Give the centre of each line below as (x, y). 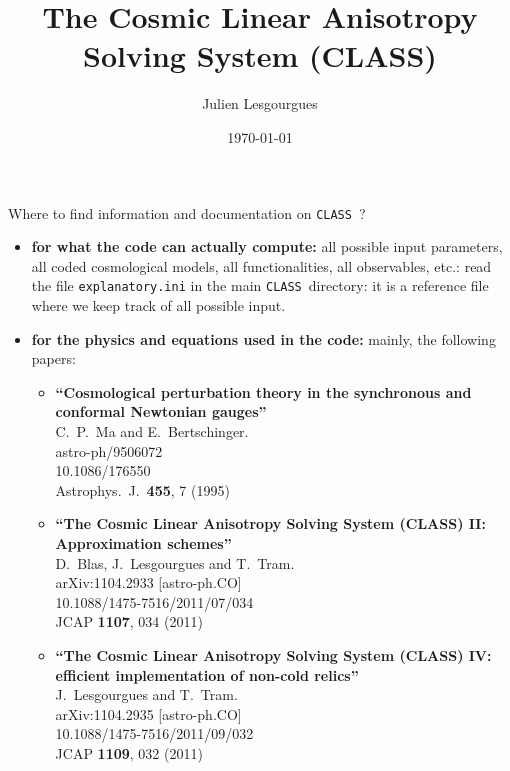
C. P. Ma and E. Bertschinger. (152, 430)
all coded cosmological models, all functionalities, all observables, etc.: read (261, 265)
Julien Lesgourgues (260, 103)
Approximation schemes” (143, 542)
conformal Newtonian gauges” (161, 411)
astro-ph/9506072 (109, 450)
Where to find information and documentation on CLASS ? (187, 212)
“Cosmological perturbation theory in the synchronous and (263, 391)
